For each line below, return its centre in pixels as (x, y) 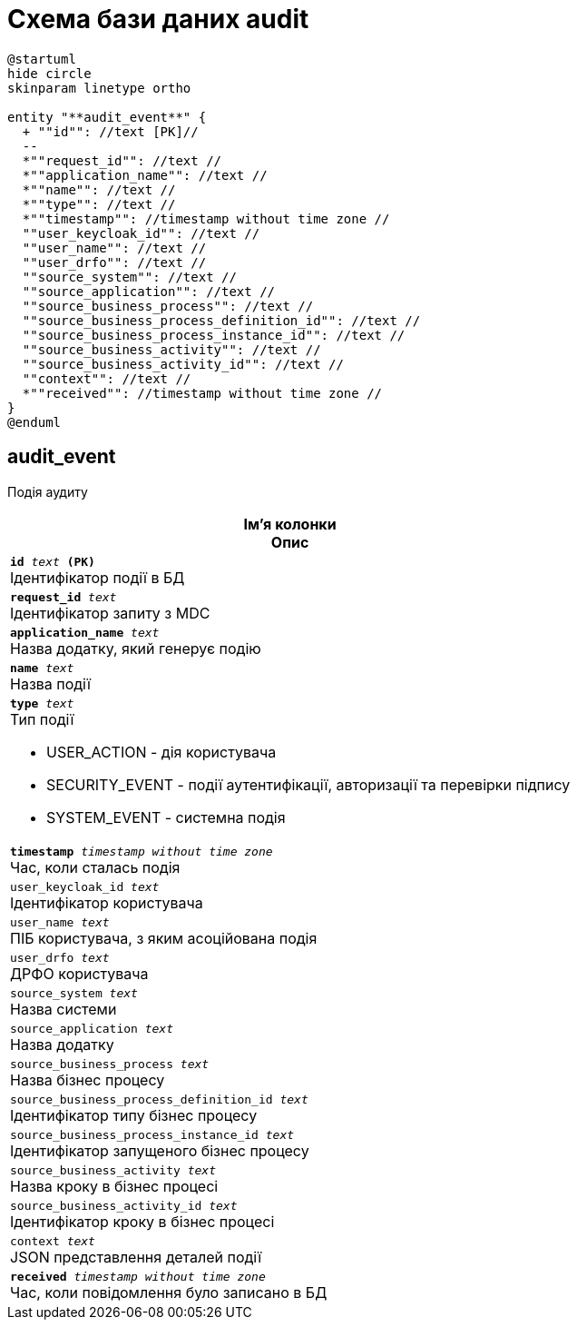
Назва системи (64, 1009)
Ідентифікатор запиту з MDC (110, 613)
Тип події (42, 719)
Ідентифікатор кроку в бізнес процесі (142, 1221)
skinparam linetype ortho (99, 88)
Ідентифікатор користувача (107, 902)
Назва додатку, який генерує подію (136, 648)
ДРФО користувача (79, 973)
